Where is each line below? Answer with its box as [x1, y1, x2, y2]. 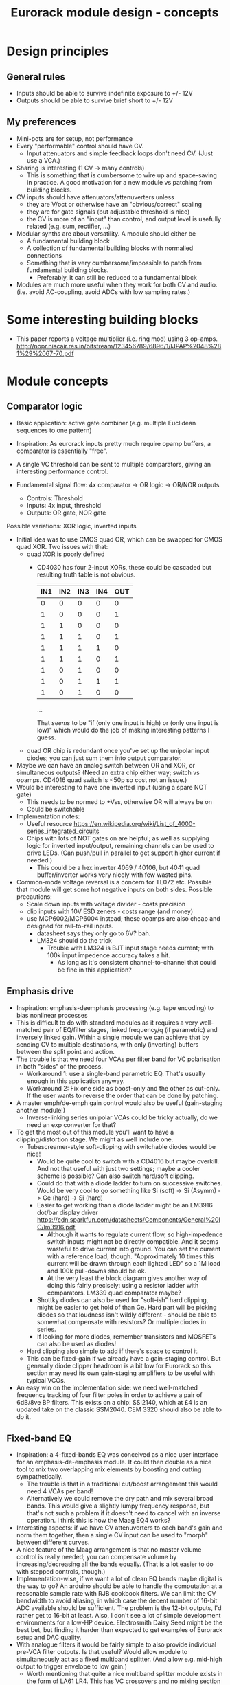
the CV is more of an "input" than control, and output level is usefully [26, 214, 221, 223]
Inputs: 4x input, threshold [26, 501, 102, 509]
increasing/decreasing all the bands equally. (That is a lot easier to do [16, 1560, 214, 1568]
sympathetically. [16, 1473, 63, 1481]
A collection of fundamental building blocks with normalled [26, 244, 194, 252]
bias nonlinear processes [16, 1011, 88, 1019]
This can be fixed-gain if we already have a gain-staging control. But [26, 1354, 221, 1362]
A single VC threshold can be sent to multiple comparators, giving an [16, 460, 211, 468]
